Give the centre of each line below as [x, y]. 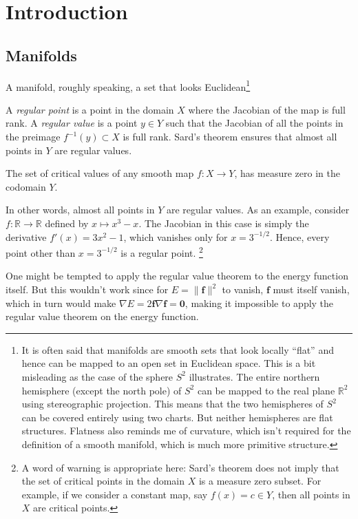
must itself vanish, [311, 289]
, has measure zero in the [287, 173]
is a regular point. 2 [162, 252]
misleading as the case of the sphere [97, 376]
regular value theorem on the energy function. [102, 316]
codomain [26, 186]
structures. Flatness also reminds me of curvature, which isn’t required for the [186, 431]
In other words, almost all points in [80, 210]
